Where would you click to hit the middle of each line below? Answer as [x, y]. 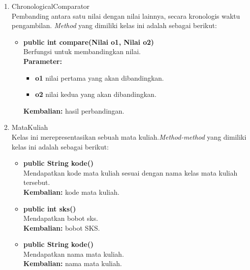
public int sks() [50, 208]
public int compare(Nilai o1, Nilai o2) [89, 42]
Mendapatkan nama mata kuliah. [74, 254]
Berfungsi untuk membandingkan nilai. [82, 51]
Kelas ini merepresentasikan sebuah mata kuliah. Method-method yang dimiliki [129, 136]
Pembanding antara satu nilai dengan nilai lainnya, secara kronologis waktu [126, 15]
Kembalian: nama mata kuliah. [73, 263]
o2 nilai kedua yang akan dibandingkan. [96, 94]
